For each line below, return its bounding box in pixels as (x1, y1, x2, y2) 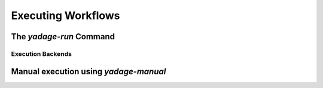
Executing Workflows (11, 9, 120, 22)
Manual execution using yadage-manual (11, 66, 166, 77)
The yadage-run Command (11, 32, 115, 42)
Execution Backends (11, 49, 72, 58)
